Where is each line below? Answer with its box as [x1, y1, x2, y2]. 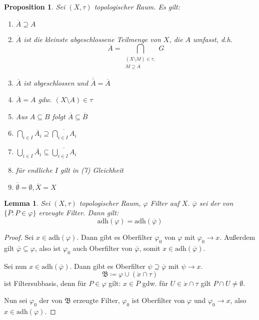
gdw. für [142, 278, 168, 288]
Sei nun [4, 260, 27, 271]
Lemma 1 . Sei [4, 197, 50, 208]
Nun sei [4, 294, 27, 305]
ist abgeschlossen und [23, 77, 88, 88]
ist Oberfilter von [131, 294, 185, 305]
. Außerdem [219, 231, 255, 242]
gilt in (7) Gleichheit [60, 164, 123, 175]
